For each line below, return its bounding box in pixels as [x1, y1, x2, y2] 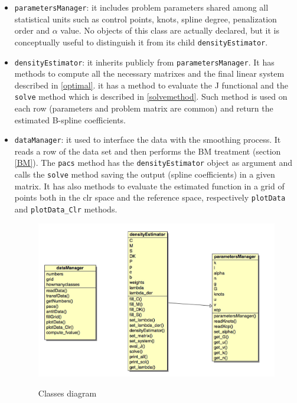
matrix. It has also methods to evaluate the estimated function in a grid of [14, 179, 285, 192]
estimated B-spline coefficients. [14, 113, 126, 126]
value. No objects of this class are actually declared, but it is [60, 24, 279, 37]
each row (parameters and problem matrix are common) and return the [14, 102, 273, 114]
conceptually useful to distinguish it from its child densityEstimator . [14, 35, 268, 48]
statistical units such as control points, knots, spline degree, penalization [14, 12, 277, 25]
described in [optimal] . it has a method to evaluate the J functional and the [14, 78, 289, 91]
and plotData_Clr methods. [14, 203, 118, 215]
